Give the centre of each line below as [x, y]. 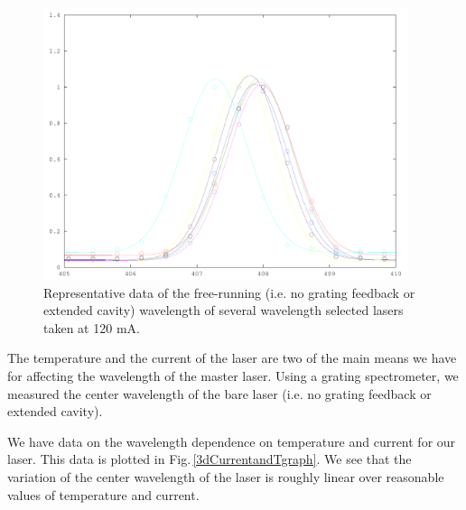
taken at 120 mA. [92, 327]
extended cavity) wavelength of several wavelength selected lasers [224, 310]
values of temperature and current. [103, 494]
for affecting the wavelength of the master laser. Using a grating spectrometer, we [233, 376]
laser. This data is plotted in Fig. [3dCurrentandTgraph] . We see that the [210, 459]
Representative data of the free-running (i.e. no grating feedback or [229, 292]
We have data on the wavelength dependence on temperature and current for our [232, 441]
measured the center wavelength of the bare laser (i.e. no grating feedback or [219, 393]
